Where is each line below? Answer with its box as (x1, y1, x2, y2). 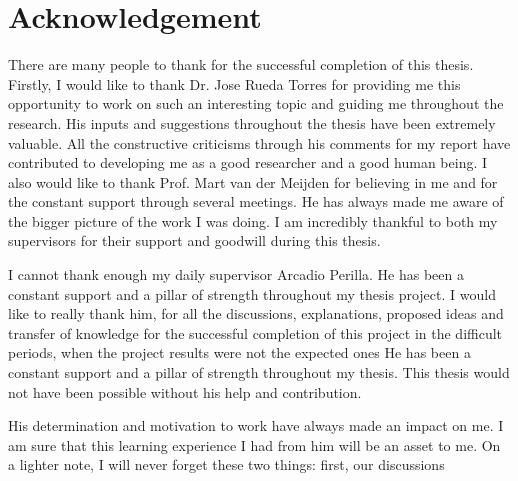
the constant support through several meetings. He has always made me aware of (8, 191, 504, 212)
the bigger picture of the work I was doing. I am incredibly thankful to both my (8, 210, 498, 231)
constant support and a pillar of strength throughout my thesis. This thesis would (8, 362, 510, 383)
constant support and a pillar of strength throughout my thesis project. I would (8, 283, 496, 304)
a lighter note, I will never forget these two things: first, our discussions (8, 454, 445, 475)
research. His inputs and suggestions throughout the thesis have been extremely (8, 112, 496, 133)
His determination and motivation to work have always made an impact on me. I (8, 415, 504, 436)
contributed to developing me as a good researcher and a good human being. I (8, 152, 488, 173)
